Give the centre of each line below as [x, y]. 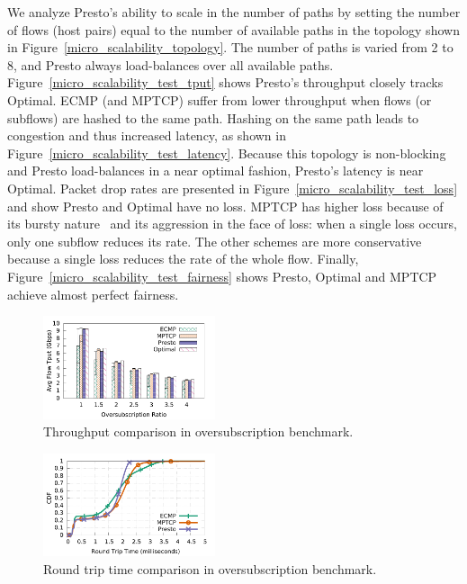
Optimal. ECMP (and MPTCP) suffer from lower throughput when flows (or [220, 99]
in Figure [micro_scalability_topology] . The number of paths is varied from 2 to [230, 47]
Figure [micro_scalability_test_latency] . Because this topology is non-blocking [227, 153]
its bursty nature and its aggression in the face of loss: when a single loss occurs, [232, 224]
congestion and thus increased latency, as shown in [147, 135]
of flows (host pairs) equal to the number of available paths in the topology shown [233, 29]
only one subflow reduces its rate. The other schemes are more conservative [215, 241]
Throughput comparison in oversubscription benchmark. [198, 431]
